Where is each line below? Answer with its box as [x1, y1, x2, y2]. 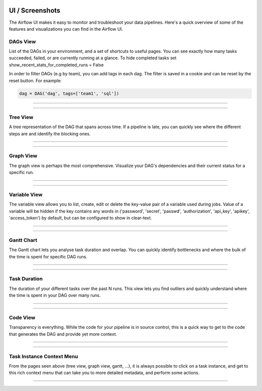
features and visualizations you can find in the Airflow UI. [9, 26, 123, 32]
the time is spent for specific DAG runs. [9, 254, 87, 259]
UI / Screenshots [9, 6, 61, 15]
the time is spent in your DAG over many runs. [9, 292, 101, 298]
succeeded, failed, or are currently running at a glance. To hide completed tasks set [9, 55, 177, 61]
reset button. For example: [9, 78, 62, 84]
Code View [9, 314, 36, 321]
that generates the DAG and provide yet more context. [9, 331, 117, 337]
